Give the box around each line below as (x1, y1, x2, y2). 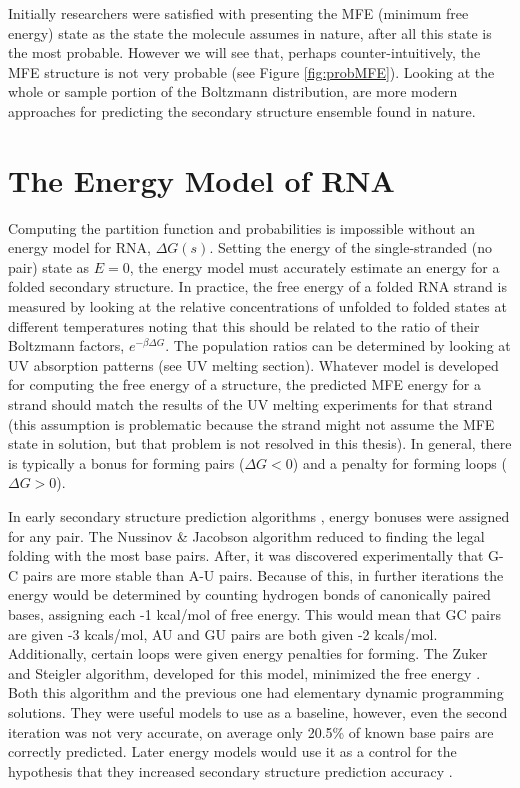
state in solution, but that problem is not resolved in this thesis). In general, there (8, 433, 512, 454)
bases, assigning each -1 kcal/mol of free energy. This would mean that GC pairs (8, 603, 501, 624)
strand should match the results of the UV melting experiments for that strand (8, 394, 493, 415)
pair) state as (8, 256, 90, 277)
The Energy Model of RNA (8, 159, 395, 200)
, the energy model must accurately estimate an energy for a (129, 256, 500, 277)
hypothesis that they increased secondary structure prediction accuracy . (8, 760, 453, 781)
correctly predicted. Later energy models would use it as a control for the (8, 741, 457, 762)
